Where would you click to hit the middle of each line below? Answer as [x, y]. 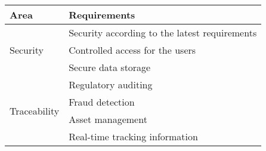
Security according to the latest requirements [163, 33]
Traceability [35, 110]
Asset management [108, 119]
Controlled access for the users [132, 50]
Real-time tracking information [133, 136]
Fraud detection [102, 102]
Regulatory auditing [111, 84]
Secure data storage [110, 67]
